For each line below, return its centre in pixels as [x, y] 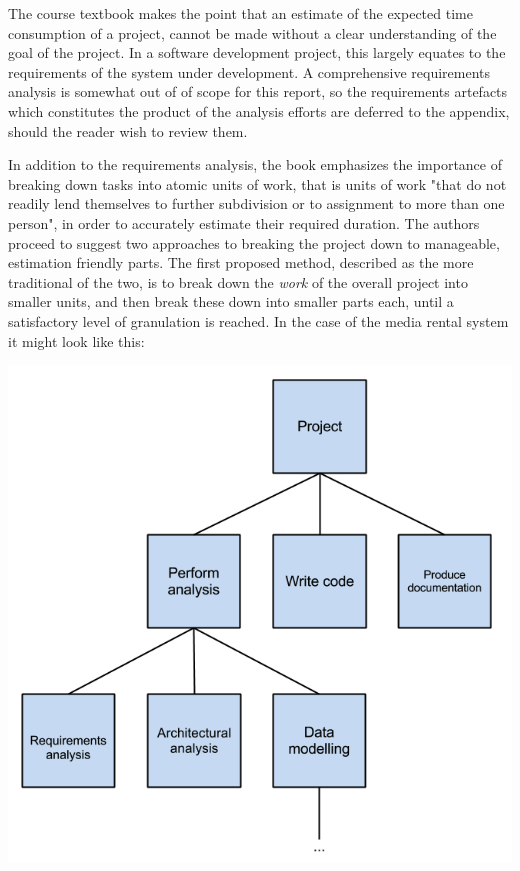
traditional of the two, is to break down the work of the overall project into [238, 281]
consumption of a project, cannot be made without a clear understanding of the [252, 32]
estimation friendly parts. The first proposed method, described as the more [241, 262]
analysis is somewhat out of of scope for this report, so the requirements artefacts [258, 91]
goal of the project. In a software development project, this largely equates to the [257, 52]
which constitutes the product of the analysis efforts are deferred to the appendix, [259, 110]
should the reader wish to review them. [128, 130]
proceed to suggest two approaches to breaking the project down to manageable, [254, 242]
